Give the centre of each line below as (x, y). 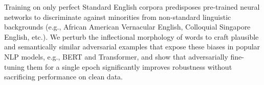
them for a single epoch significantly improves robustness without (129, 66)
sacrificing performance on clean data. (63, 77)
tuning (14, 66)
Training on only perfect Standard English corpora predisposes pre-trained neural (132, 7)
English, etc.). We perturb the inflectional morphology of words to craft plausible (131, 36)
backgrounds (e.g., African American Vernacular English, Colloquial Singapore (127, 27)
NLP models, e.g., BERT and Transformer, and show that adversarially (116, 56)
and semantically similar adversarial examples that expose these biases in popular (132, 47)
